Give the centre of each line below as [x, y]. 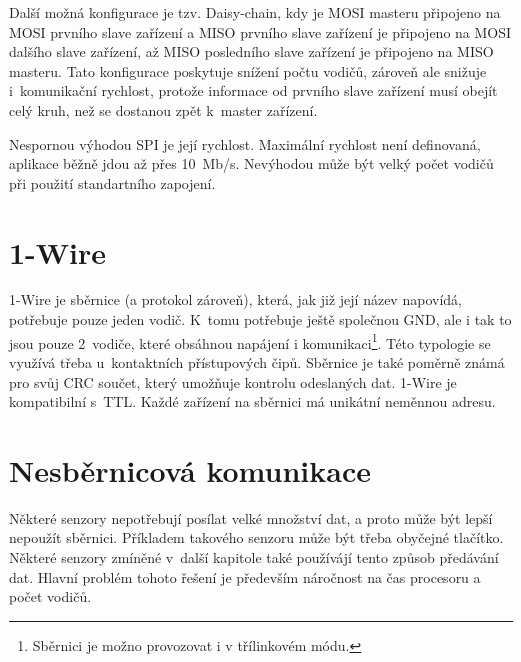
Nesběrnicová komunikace [190, 469]
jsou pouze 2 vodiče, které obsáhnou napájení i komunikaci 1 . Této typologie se [250, 341]
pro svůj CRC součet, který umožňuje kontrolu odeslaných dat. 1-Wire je [233, 381]
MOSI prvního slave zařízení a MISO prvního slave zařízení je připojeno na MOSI [260, 31]
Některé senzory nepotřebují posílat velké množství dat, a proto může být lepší [251, 517]
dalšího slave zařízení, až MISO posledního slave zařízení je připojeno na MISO [251, 51]
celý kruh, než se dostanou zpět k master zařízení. [163, 109]
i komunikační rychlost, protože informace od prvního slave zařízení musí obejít [253, 90]
